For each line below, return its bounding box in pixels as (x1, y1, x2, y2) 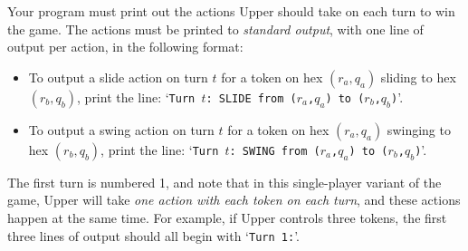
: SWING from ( (229, 144, 320, 158)
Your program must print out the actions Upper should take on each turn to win (7, 2, 455, 20)
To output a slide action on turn (28, 67, 208, 86)
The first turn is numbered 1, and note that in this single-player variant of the (7, 172, 442, 191)
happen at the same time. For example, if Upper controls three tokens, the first (7, 208, 447, 227)
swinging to (387, 120, 451, 139)
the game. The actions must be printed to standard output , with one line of (7, 19, 424, 38)
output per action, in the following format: (7, 37, 244, 56)
